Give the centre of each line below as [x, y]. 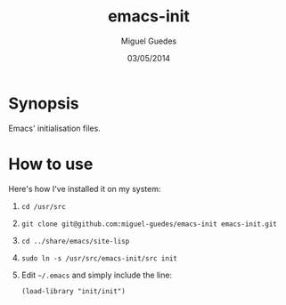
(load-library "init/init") [73, 291]
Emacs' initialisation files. [55, 128]
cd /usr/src [43, 206]
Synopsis [44, 103]
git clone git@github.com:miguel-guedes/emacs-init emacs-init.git [149, 224]
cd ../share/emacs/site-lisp [75, 241]
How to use [51, 164]
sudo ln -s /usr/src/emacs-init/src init [99, 258]
